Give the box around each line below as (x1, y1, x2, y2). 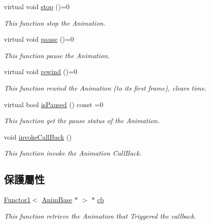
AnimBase (42, 194, 72, 205)
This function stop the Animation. (4, 17, 105, 28)
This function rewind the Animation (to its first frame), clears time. (4, 82, 207, 93)
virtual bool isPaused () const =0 (4, 99, 104, 109)
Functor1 (4, 194, 31, 205)
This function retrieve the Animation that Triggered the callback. (4, 210, 196, 221)
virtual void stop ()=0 (4, 1, 70, 11)
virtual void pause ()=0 (4, 34, 74, 44)
